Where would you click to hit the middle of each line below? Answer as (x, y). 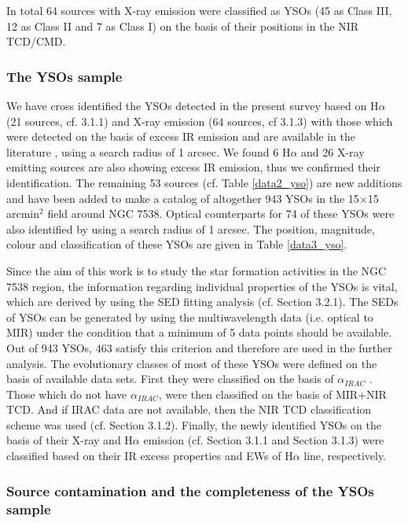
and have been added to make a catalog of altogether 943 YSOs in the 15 (183, 198)
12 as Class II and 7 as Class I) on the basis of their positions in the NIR (183, 26)
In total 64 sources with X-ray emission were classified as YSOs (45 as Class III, (199, 10)
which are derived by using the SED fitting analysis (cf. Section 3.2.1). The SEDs (202, 302)
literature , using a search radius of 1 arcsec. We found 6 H (149, 151)
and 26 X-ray (333, 151)
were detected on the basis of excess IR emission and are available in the (181, 136)
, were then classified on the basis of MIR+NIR (272, 394)
